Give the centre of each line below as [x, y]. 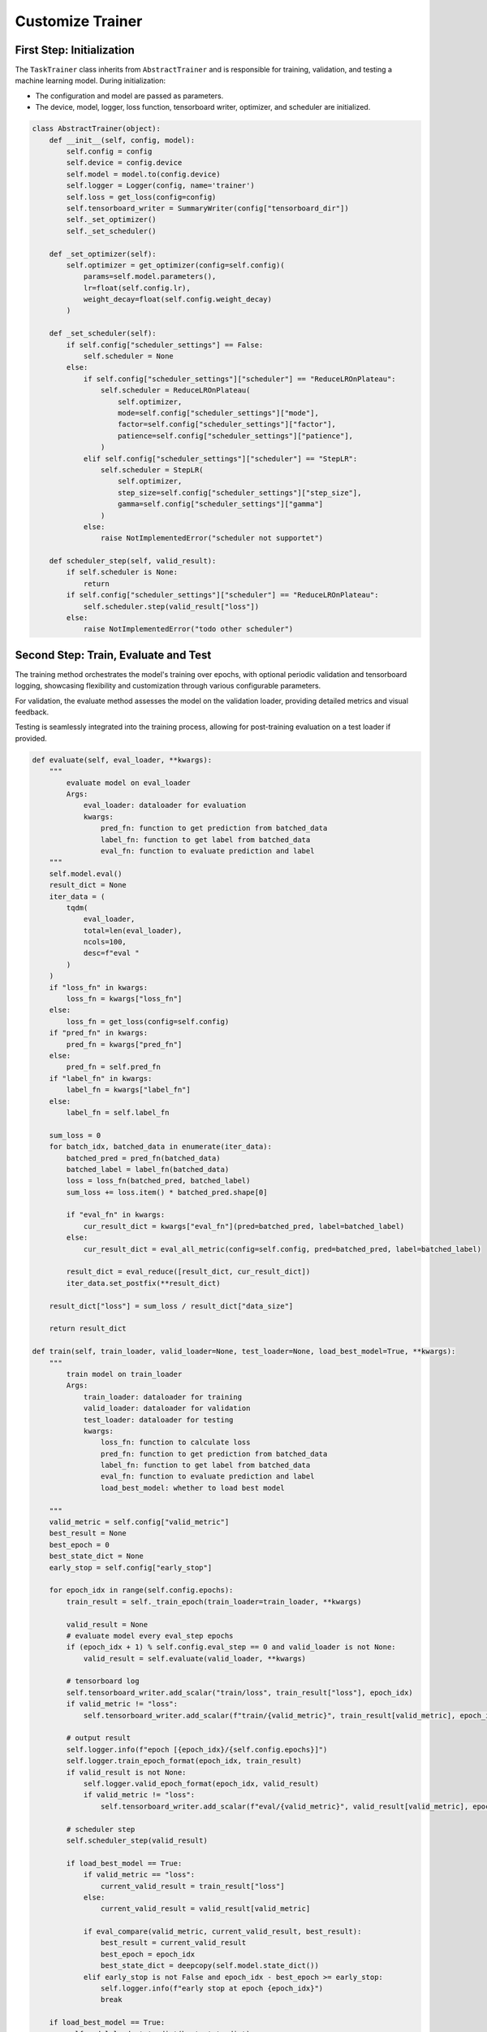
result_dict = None [88, 885]
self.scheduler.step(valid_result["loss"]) [171, 606]
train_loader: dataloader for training [163, 1397]
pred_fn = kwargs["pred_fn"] [124, 1044]
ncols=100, [105, 942]
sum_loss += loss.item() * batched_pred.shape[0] [167, 1192]
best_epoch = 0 [79, 1545]
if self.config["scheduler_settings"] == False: [165, 345]
